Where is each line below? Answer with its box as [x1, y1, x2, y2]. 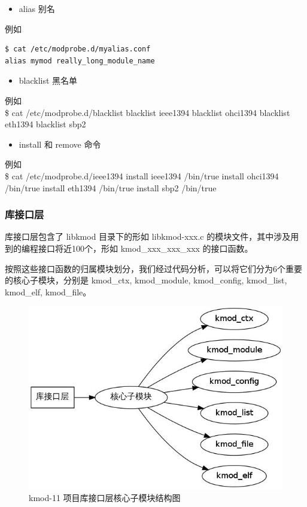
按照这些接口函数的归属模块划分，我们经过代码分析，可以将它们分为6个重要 [5, 262, 302, 274]
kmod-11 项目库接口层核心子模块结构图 [29, 491, 181, 503]
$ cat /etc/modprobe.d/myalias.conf [5, 45, 151, 54]
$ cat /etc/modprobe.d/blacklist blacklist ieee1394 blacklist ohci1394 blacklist [5, 106, 290, 118]
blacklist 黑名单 [19, 74, 78, 87]
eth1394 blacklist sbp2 [5, 118, 86, 130]
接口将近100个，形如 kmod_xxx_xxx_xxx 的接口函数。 [38, 242, 253, 254]
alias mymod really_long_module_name [5, 56, 155, 65]
